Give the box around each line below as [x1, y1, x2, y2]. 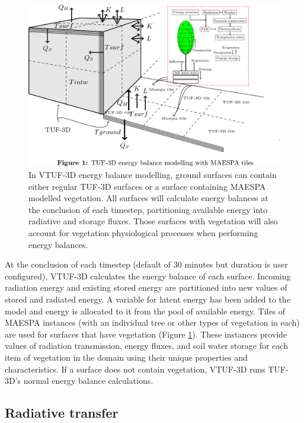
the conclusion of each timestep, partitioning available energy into [28, 203, 268, 215]
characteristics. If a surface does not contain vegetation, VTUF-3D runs [5, 362, 265, 375]
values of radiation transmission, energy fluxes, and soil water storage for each [5, 339, 288, 352]
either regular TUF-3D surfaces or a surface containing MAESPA [28, 180, 266, 192]
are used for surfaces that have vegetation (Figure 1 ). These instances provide [5, 327, 287, 340]
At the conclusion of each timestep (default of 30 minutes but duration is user [5, 258, 288, 271]
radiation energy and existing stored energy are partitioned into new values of [5, 281, 287, 294]
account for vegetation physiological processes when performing [28, 227, 258, 239]
